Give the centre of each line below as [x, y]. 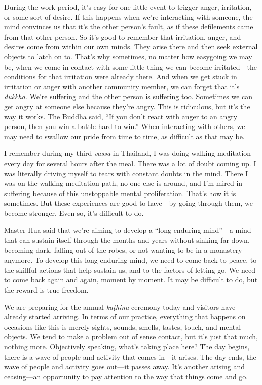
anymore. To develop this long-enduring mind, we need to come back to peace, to [130, 260]
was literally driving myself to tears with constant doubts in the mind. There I [126, 173]
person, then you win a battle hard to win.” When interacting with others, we [125, 126]
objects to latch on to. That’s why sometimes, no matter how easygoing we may [128, 56]
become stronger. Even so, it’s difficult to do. [74, 213]
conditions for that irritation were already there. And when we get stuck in [121, 76]
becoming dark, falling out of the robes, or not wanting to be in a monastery [123, 250]
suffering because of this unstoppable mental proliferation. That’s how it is [120, 193]
